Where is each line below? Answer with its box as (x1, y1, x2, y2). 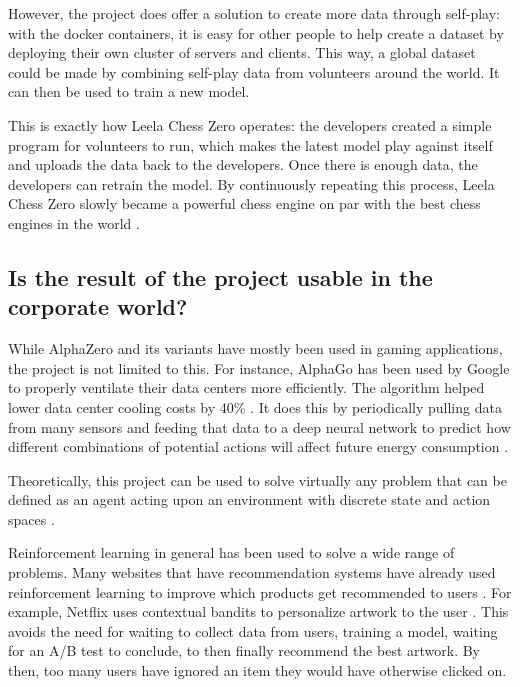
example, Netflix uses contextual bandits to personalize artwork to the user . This (8, 601, 509, 622)
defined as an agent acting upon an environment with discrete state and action (8, 489, 491, 510)
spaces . (8, 508, 55, 529)
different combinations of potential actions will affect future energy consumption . (8, 436, 509, 457)
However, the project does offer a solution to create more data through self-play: (8, 3, 500, 23)
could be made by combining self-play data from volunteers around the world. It (8, 61, 500, 82)
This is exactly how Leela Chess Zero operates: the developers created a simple (8, 114, 492, 135)
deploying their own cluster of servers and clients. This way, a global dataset (8, 42, 476, 63)
